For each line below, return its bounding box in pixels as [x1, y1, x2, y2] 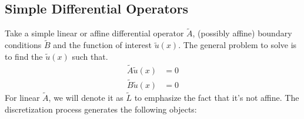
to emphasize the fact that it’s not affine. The [134, 91, 299, 104]
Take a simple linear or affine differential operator [5, 27, 184, 39]
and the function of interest [53, 39, 152, 51]
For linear [5, 91, 40, 104]
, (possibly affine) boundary [192, 27, 292, 39]
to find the [5, 50, 43, 62]
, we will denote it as [48, 91, 123, 104]
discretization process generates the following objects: [5, 103, 197, 115]
